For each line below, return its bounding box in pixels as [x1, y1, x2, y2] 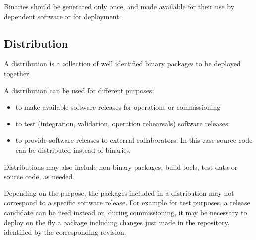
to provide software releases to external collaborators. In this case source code [15, 135, 253, 145]
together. [4, 68, 31, 78]
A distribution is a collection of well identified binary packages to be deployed [4, 59, 241, 69]
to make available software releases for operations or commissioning [15, 102, 221, 112]
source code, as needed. [4, 171, 75, 181]
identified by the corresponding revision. [4, 227, 126, 237]
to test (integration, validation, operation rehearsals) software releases [15, 118, 228, 128]
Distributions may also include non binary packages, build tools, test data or [4, 161, 238, 172]
